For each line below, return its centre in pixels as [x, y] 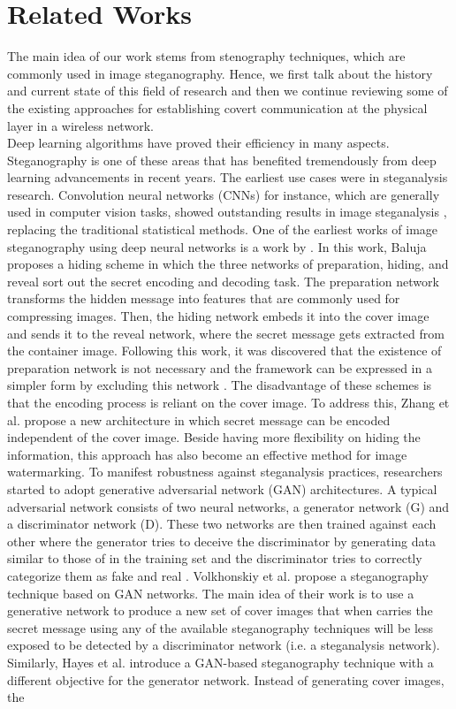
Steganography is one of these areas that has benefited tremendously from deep [222, 160]
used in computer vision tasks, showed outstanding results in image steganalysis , [227, 212]
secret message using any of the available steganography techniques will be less [220, 627]
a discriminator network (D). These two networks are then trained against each [222, 524]
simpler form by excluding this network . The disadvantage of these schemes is [220, 385]
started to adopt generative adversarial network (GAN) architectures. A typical [222, 488]
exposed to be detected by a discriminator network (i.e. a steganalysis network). [224, 645]
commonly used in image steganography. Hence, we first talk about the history [220, 73]
